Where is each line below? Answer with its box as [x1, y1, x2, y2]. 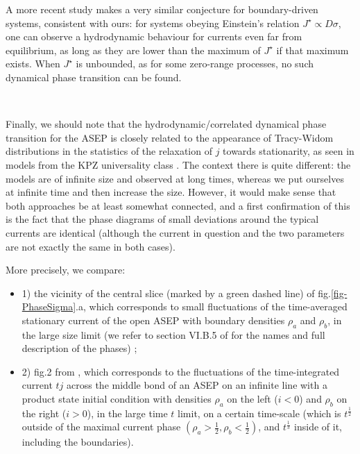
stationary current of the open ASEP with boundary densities [22, 312, 285, 327]
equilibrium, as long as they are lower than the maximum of [6, 42, 261, 57]
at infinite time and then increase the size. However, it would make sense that [6, 185, 336, 199]
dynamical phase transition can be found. [6, 69, 182, 84]
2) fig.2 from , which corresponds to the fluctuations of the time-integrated [22, 364, 340, 378]
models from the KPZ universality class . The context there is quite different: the [6, 157, 351, 171]
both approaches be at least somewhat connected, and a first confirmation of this [6, 198, 350, 212]
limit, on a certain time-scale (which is [178, 405, 341, 420]
